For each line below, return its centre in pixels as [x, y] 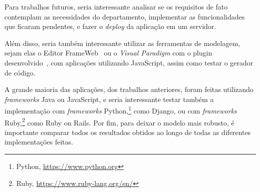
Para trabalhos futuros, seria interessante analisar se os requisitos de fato [116, 6]
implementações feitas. [39, 142]
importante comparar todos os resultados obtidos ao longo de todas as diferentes [128, 132]
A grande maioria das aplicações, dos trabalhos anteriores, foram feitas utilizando [129, 89]
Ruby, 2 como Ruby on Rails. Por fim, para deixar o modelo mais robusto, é [120, 121]
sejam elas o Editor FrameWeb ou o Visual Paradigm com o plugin [108, 53]
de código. [20, 72]
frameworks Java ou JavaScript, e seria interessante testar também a [109, 99]
